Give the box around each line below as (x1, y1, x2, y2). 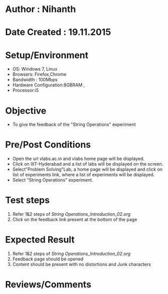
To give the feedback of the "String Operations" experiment (12, 121, 136, 127)
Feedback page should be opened (12, 256, 84, 262)
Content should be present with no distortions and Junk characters (12, 261, 151, 267)
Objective (5, 105, 47, 116)
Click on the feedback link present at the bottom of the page (12, 217, 137, 223)
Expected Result (5, 234, 75, 245)
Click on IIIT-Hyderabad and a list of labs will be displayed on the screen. (12, 161, 163, 167)
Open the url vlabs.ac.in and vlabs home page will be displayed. (12, 156, 144, 162)
